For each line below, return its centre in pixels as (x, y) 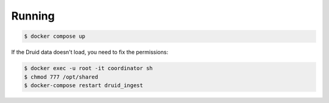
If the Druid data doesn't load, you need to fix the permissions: (90, 52)
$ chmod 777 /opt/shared (61, 77)
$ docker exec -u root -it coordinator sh (88, 68)
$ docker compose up (55, 36)
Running (33, 16)
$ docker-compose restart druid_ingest (83, 85)
